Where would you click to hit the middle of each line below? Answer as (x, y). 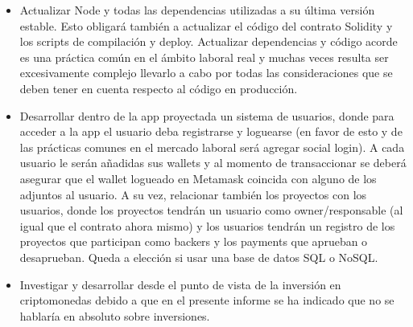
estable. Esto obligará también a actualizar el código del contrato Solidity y (206, 25)
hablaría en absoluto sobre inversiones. (115, 315)
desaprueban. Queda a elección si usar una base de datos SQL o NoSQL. (199, 257)
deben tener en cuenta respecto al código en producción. (159, 88)
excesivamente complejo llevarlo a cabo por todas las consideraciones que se (206, 73)
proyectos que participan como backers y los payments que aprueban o (194, 241)
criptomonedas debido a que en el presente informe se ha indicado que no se (207, 300)
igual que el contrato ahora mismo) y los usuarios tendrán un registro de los (207, 225)
